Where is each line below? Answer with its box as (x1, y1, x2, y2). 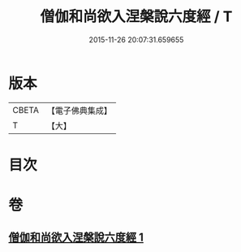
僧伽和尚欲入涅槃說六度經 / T (40, 7, 233, 26)
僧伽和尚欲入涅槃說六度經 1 (8, 231, 144, 245)
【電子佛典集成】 (46, 105, 112, 116)
